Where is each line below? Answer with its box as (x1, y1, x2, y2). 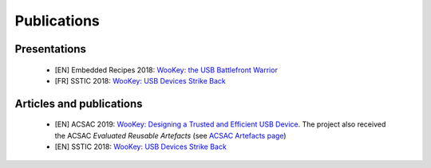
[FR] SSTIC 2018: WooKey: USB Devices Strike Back (54, 76, 227, 85)
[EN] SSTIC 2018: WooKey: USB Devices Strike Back (54, 142, 227, 151)
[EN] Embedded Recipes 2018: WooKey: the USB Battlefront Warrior (54, 64, 279, 75)
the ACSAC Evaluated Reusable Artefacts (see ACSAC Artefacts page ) (54, 131, 287, 140)
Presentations (14, 42, 87, 56)
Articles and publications (14, 96, 143, 111)
